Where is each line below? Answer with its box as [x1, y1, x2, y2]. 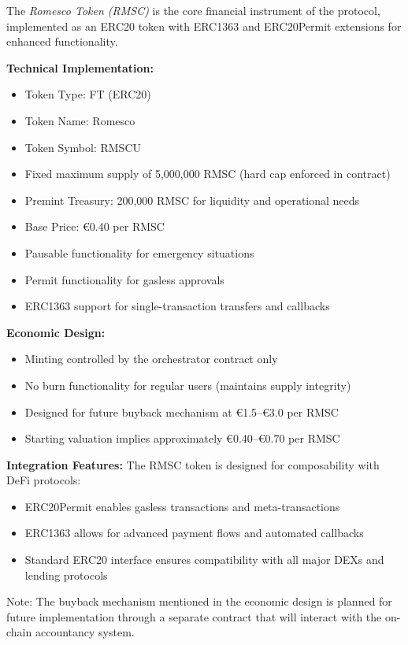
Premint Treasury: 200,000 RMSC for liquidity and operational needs [24, 191, 360, 208]
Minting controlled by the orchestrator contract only [24, 350, 278, 367]
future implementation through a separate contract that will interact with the [6, 608, 382, 625]
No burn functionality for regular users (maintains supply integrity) [24, 376, 351, 393]
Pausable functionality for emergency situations [24, 244, 254, 261]
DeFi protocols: [6, 472, 81, 488]
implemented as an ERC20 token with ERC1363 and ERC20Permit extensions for [6, 17, 402, 34]
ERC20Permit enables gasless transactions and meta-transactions [24, 498, 340, 514]
